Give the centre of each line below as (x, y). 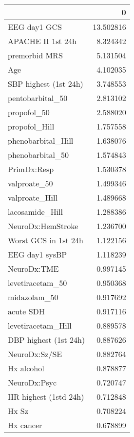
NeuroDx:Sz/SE (35, 354)
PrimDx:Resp (31, 169)
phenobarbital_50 (38, 155)
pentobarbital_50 (38, 98)
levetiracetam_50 (38, 283)
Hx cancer (25, 425)
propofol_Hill (31, 126)
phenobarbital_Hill (41, 141)
